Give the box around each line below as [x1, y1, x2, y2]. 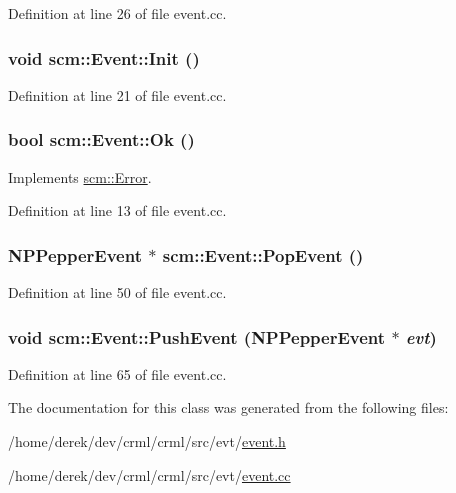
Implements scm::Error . [8, 166, 152, 187]
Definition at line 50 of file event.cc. [8, 282, 227, 303]
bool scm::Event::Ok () [8, 127, 195, 152]
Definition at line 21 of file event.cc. [8, 84, 227, 105]
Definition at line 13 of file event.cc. [8, 200, 227, 221]
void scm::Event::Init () [8, 45, 200, 70]
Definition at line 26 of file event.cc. [8, 3, 227, 23]
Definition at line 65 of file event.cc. [8, 363, 227, 384]
